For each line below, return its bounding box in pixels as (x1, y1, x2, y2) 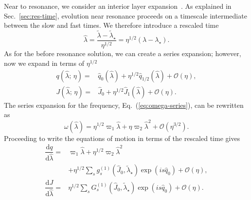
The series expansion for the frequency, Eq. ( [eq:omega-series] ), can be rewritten (4, 100, 244, 110)
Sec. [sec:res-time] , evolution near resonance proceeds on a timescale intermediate (4, 10, 247, 20)
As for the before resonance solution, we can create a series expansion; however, (4, 48, 241, 59)
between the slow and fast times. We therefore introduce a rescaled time (4, 20, 219, 30)
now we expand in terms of (4, 58, 84, 68)
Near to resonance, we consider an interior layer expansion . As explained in (4, 1, 232, 11)
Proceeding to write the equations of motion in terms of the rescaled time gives (4, 133, 240, 143)
